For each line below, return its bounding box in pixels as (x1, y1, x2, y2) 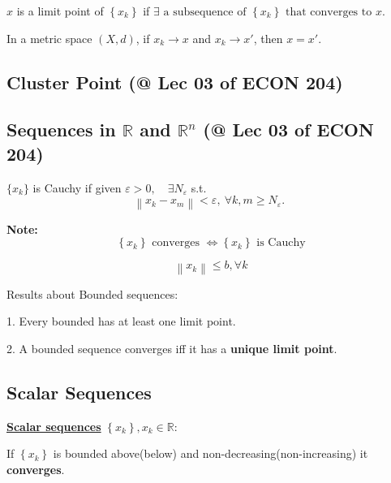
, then (253, 29, 283, 46)
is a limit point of (16, 2, 104, 19)
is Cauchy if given (32, 179, 122, 196)
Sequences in (6, 117, 116, 142)
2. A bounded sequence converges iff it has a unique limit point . (6, 340, 337, 357)
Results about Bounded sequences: (6, 285, 178, 302)
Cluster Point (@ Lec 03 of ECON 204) (6, 69, 343, 94)
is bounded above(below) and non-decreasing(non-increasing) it (53, 445, 368, 462)
